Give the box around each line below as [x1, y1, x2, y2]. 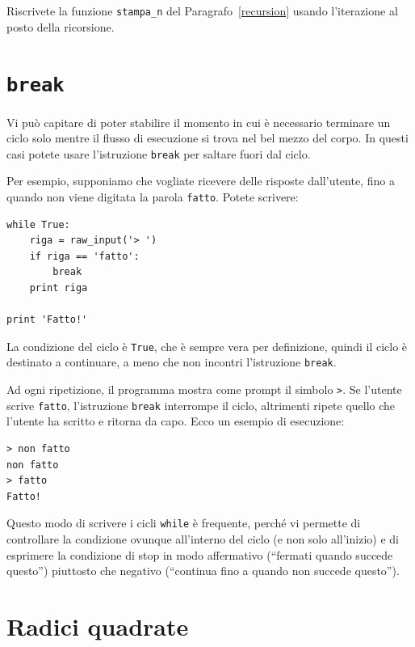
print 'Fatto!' [6, 314, 88, 326]
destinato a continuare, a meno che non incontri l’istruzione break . [6, 353, 337, 370]
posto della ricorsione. [6, 18, 115, 35]
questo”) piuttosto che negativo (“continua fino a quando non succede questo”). [6, 562, 400, 579]
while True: [6, 218, 70, 230]
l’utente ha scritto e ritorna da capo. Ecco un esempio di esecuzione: [6, 412, 345, 429]
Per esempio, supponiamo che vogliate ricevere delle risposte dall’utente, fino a [6, 172, 395, 189]
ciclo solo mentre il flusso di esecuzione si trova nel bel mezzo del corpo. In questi [6, 129, 409, 146]
